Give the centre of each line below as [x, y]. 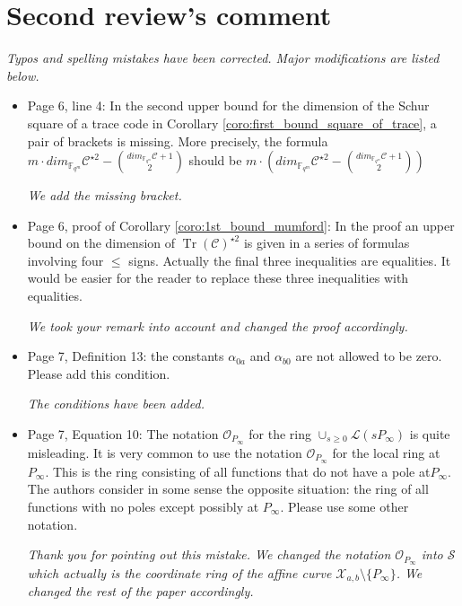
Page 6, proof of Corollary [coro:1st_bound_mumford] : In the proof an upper [241, 225]
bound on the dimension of [101, 243]
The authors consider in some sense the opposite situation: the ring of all [228, 489]
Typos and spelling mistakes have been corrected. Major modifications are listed [223, 58]
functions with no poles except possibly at [143, 506]
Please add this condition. [99, 373]
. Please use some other [344, 506]
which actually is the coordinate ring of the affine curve [179, 572]
